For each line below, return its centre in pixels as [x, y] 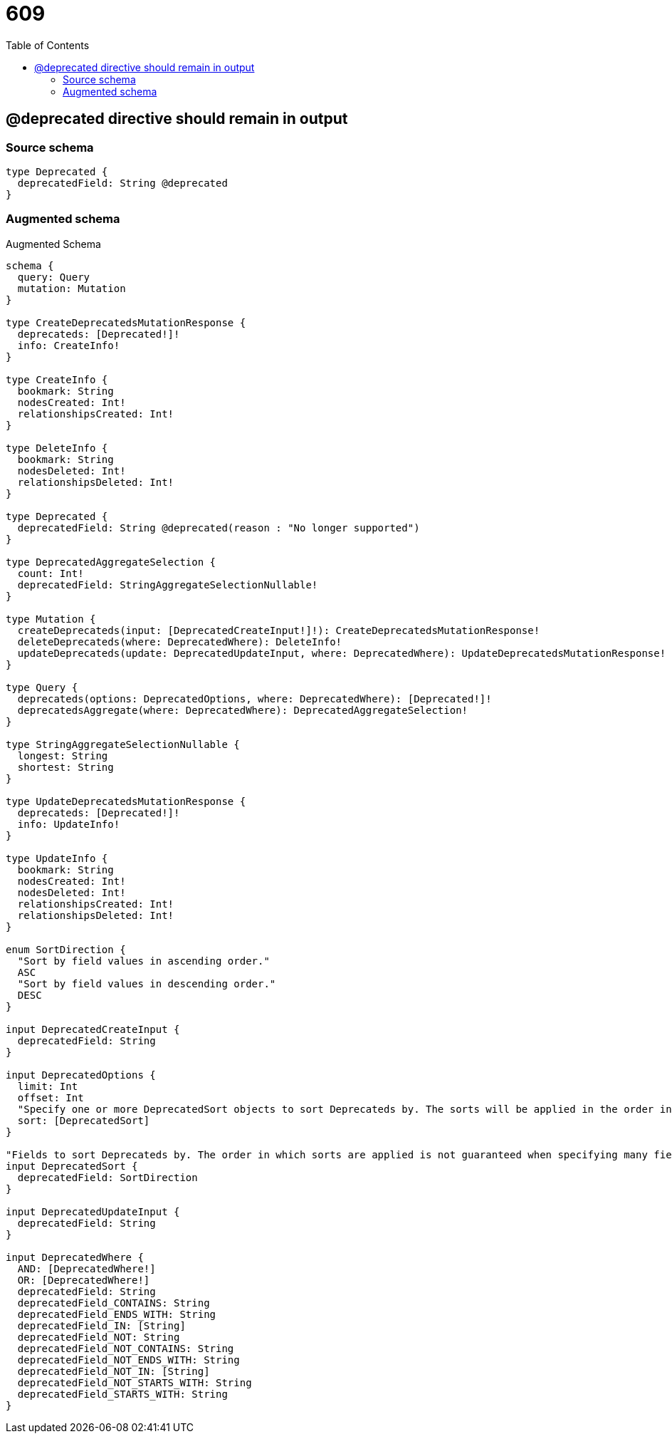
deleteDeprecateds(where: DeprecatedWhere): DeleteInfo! [180, 641]
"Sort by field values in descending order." [147, 983]
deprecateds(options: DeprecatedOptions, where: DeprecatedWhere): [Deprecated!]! [254, 698]
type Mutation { [51, 619]
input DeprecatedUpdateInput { [93, 1211]
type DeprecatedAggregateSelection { [111, 562]
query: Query [54, 277]
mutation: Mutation [72, 288]
